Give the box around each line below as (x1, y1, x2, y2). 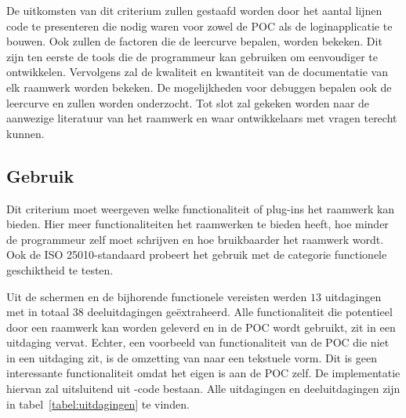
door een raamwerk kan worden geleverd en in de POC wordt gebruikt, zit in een (6, 318, 396, 335)
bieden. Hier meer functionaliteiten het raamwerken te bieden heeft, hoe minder (6, 216, 389, 232)
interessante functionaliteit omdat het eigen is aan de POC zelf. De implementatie (6, 365, 401, 381)
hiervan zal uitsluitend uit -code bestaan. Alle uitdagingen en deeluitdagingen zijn (6, 380, 401, 397)
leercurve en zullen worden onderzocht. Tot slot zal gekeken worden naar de (6, 94, 370, 111)
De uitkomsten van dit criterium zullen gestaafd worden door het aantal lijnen (6, 2, 382, 18)
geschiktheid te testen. (6, 261, 114, 278)
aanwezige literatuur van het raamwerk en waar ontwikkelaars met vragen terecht (6, 110, 397, 126)
